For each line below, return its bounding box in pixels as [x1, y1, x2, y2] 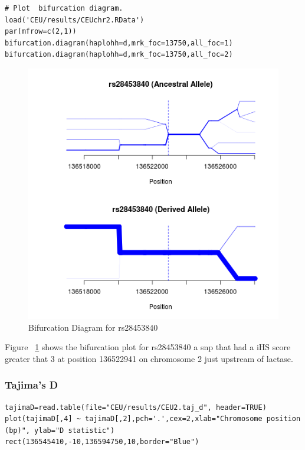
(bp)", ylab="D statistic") [5, 426, 115, 435]
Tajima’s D [5, 377, 58, 392]
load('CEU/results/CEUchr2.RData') [5, 15, 145, 24]
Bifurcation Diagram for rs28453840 [28, 321, 158, 333]
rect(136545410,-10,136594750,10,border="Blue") [5, 438, 199, 446]
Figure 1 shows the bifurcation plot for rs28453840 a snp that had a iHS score [5, 341, 291, 353]
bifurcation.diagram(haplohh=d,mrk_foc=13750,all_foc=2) [5, 50, 233, 59]
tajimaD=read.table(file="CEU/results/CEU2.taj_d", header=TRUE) [5, 403, 267, 412]
